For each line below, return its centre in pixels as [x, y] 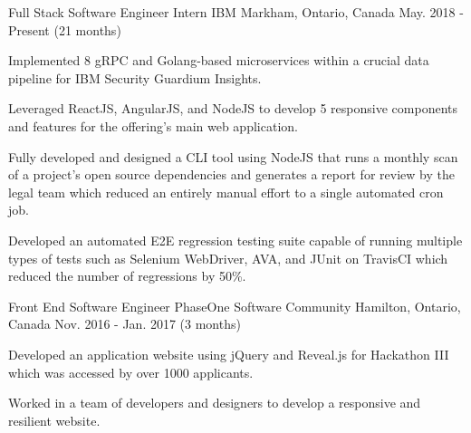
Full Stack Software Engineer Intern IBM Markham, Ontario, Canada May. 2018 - [236, 12]
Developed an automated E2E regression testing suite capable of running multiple [235, 240]
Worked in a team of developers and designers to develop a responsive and [215, 403]
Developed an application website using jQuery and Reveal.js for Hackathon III [229, 354]
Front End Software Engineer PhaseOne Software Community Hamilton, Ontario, [235, 306]
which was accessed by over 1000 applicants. [131, 372]
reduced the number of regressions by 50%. [127, 276]
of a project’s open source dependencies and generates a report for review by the [231, 174]
